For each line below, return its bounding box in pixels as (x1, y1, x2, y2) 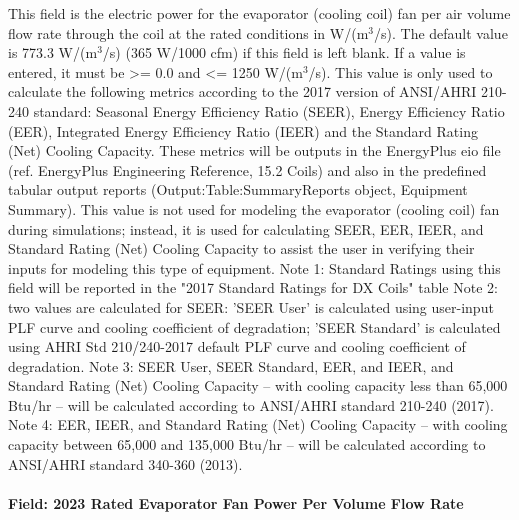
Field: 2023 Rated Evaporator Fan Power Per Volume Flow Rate (8, 492, 464, 513)
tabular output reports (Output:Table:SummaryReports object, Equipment (8, 179, 468, 200)
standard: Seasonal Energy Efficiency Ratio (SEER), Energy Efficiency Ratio (33, 100, 505, 121)
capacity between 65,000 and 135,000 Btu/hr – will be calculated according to (8, 434, 486, 455)
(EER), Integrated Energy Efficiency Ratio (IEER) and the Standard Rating (8, 120, 478, 141)
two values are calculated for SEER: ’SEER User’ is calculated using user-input (8, 296, 494, 317)
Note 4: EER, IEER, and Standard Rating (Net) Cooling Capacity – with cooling (8, 414, 508, 435)
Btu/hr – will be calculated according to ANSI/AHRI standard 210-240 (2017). (8, 394, 494, 415)
